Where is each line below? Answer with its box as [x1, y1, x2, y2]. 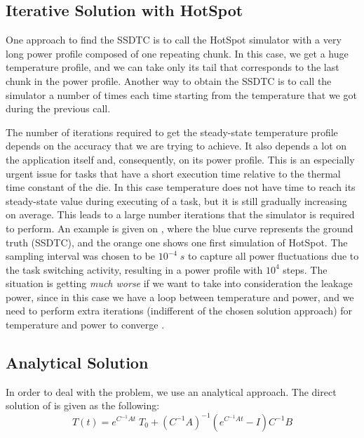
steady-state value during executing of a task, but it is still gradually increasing [6, 193, 347, 208]
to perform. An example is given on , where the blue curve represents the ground [6, 220, 353, 235]
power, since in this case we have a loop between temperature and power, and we [6, 289, 354, 304]
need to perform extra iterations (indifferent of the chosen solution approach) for [6, 303, 353, 318]
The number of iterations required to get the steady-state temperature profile [6, 124, 338, 139]
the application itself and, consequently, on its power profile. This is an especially [6, 152, 355, 166]
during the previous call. [6, 101, 111, 116]
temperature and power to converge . [6, 317, 165, 332]
